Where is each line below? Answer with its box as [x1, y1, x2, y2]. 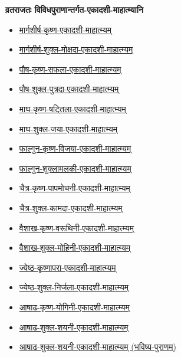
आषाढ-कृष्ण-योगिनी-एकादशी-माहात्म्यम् [19, 300, 130, 313]
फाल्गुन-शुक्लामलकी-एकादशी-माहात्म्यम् [19, 162, 131, 174]
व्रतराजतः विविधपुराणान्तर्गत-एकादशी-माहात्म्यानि [5, 4, 143, 15]
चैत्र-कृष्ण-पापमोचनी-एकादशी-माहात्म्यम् [19, 182, 130, 194]
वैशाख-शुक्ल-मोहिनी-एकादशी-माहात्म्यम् [19, 241, 130, 254]
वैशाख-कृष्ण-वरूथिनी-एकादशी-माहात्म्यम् [19, 221, 134, 234]
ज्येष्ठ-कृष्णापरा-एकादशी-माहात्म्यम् [19, 261, 116, 273]
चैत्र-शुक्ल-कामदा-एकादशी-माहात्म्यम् [19, 201, 123, 214]
